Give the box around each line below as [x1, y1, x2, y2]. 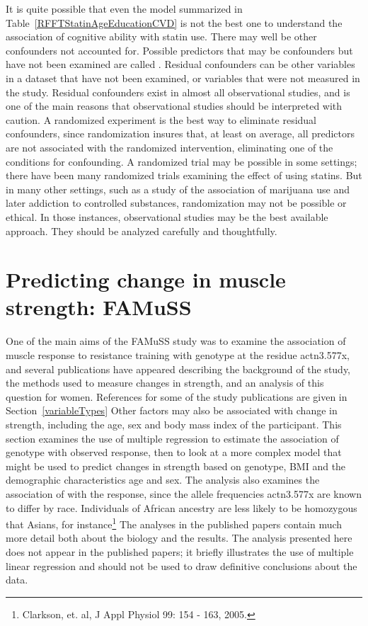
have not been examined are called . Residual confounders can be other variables [6, 57, 355, 72]
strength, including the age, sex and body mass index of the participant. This [6, 416, 342, 431]
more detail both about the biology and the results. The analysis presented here [6, 530, 352, 545]
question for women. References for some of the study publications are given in [6, 389, 347, 404]
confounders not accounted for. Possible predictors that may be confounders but [6, 42, 353, 57]
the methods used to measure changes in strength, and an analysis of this [6, 375, 324, 390]
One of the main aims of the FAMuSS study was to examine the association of [6, 334, 346, 348]
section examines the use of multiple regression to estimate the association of [6, 431, 339, 445]
